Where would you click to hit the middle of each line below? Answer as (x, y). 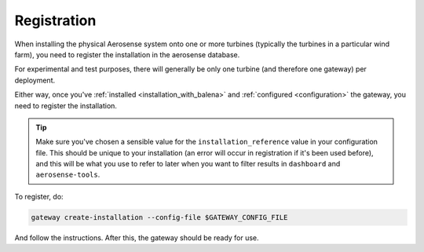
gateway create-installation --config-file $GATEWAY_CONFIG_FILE (159, 217)
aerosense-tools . (68, 175)
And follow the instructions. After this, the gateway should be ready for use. (137, 237)
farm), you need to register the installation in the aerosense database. (127, 54)
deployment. (35, 80)
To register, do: (39, 196)
